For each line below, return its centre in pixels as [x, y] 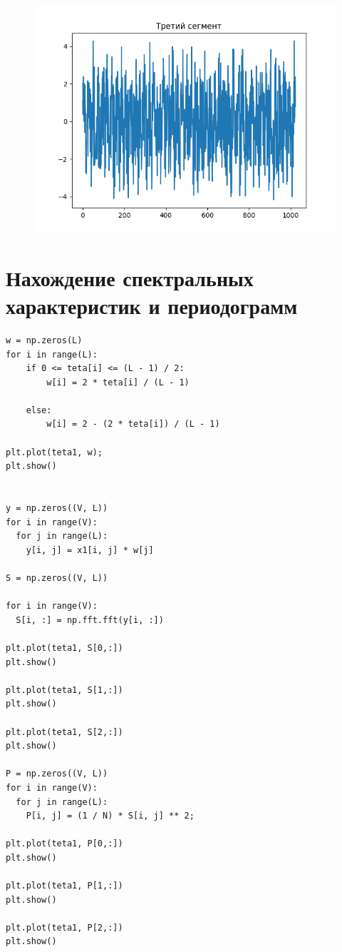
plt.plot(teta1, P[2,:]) [64, 927]
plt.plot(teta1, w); [55, 452]
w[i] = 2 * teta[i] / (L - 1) [118, 382]
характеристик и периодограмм [152, 305]
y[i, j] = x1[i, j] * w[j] [90, 550]
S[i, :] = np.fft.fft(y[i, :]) [90, 620]
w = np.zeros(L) [44, 340]
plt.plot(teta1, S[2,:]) [64, 732]
